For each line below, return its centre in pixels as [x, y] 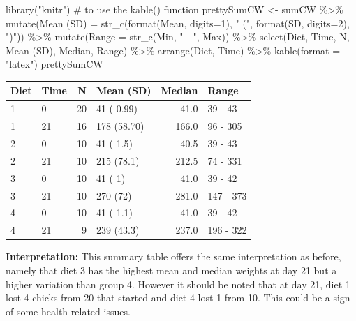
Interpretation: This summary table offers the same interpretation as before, [173, 256]
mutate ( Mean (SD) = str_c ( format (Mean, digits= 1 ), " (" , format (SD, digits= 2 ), [178, 23]
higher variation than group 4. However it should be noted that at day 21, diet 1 [178, 284]
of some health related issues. [68, 311]
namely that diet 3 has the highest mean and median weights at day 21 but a [171, 270]
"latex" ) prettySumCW [54, 64]
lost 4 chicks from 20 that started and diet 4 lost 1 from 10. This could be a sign [178, 298]
